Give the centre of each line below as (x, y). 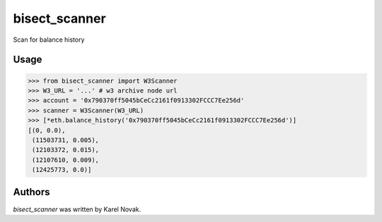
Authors (31, 192)
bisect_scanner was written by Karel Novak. (77, 209)
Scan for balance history (49, 40)
